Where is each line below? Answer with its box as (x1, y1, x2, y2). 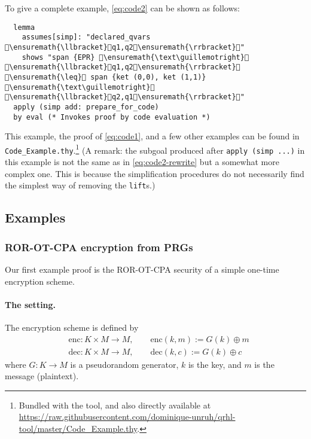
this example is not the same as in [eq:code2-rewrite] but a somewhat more (5, 156, 279, 168)
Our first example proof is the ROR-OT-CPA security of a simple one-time (5, 263, 279, 275)
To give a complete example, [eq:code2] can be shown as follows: (5, 2, 240, 14)
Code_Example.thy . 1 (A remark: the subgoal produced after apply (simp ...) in (5, 142, 305, 156)
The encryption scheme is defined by (5, 321, 139, 333)
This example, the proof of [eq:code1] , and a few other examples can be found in (5, 130, 300, 142)
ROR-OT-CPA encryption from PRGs (5, 239, 193, 254)
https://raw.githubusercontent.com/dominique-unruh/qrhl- (19, 410, 236, 423)
